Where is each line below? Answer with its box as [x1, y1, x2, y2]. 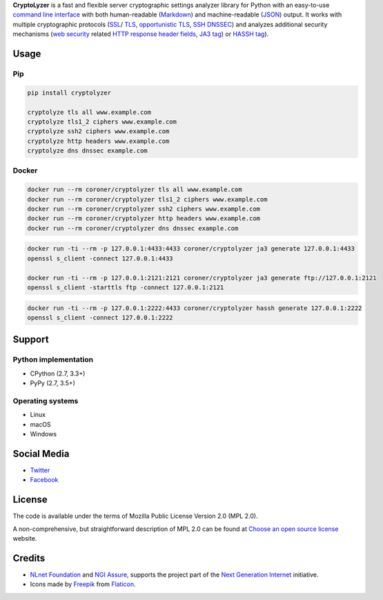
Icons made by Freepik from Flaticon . [30, 580, 136, 588]
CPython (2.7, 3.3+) [30, 369, 86, 378]
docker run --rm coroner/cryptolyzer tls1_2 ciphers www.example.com [27, 195, 268, 203]
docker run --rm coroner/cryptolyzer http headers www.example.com [27, 215, 261, 222]
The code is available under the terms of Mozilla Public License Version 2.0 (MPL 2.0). [12, 512, 258, 521]
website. [12, 534, 37, 542]
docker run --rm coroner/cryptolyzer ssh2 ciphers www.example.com [27, 205, 261, 213]
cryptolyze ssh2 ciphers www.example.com [27, 128, 170, 135]
